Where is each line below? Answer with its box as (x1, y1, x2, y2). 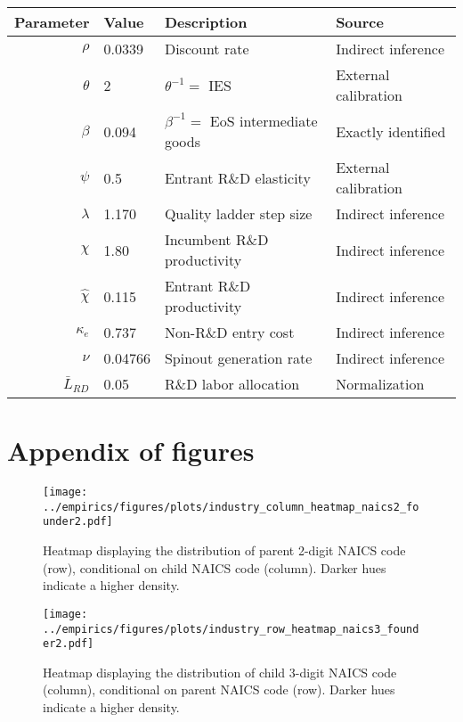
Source (336, 12, 384, 32)
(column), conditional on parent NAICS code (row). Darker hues (43, 680, 395, 699)
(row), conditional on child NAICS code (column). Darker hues (43, 558, 386, 577)
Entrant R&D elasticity (164, 167, 311, 188)
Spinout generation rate (164, 348, 313, 368)
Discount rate (164, 38, 249, 59)
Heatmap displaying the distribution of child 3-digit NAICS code (43, 662, 397, 681)
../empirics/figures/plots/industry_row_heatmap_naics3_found (43, 622, 419, 636)
